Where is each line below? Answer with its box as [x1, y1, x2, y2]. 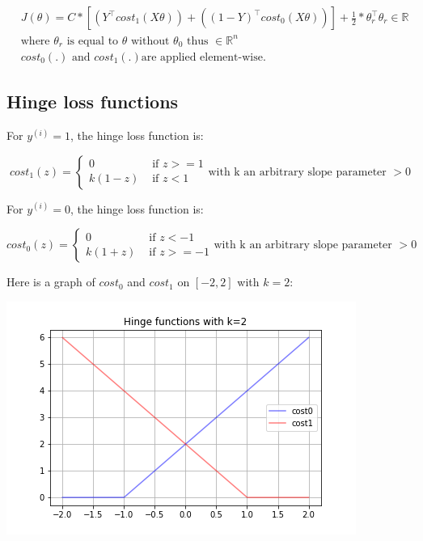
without [130, 35, 170, 47]
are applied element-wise [141, 52, 263, 64]
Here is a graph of [6, 273, 95, 290]
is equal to [66, 35, 119, 47]
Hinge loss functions [6, 89, 179, 114]
